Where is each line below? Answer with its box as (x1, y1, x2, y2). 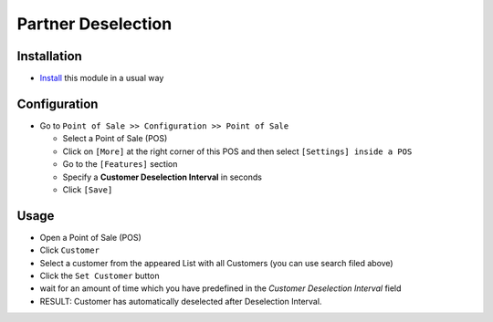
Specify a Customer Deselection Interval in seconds (62, 171, 262, 182)
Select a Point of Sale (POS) (62, 133, 168, 144)
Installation (16, 48, 82, 64)
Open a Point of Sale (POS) (39, 232, 142, 243)
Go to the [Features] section (62, 159, 178, 170)
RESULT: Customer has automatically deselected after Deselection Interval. (39, 296, 322, 306)
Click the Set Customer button (39, 270, 160, 281)
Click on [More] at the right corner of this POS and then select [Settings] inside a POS (62, 146, 413, 157)
